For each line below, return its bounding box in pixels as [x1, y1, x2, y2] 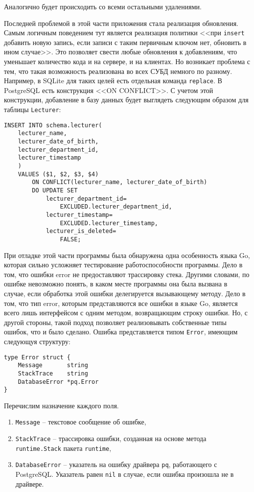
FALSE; [60, 235, 81, 243]
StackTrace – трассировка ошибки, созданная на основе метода [15, 433, 207, 444]
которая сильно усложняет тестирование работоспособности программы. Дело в [4, 259, 243, 270]
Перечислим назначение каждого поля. [4, 400, 119, 410]
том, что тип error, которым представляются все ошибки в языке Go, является [4, 298, 238, 308]
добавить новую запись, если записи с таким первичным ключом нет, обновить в [4, 37, 247, 47]
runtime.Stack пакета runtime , [15, 443, 112, 453]
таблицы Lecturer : [4, 104, 61, 115]
